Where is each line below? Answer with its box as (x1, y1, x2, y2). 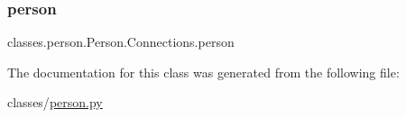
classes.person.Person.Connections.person (7, 32, 235, 51)
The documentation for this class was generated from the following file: (7, 62, 400, 81)
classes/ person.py (7, 93, 103, 112)
